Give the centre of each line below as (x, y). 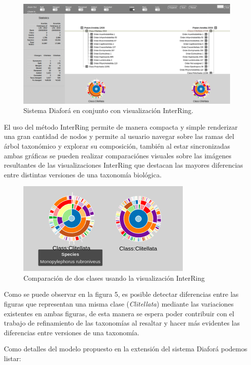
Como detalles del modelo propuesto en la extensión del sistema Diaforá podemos (126, 349)
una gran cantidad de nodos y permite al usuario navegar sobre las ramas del (119, 136)
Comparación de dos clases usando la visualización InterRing (114, 278)
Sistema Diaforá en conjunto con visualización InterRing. (108, 110)
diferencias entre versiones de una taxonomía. (72, 332)
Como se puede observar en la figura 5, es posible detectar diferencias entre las (121, 294)
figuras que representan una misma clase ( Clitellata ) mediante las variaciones (119, 304)
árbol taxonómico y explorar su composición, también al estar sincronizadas (117, 145)
